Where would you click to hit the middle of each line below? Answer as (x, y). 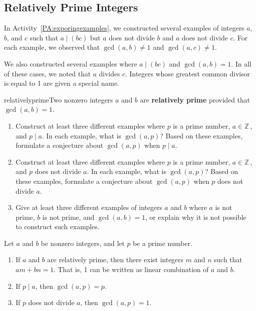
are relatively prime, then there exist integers (115, 259)
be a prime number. (163, 243)
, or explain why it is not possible (196, 217)
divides (110, 73)
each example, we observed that (52, 47)
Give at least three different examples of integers (89, 207)
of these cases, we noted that (47, 73)
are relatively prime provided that (195, 99)
